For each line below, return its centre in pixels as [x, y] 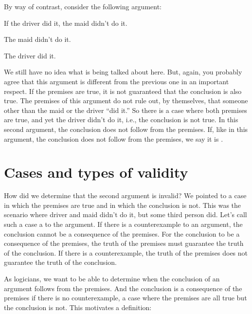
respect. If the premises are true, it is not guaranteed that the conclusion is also [123, 91]
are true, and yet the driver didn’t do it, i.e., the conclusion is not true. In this [121, 120]
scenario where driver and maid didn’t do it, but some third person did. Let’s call [126, 214]
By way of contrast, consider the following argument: [83, 6]
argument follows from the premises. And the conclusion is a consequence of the [123, 288]
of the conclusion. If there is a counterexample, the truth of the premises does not [126, 252]
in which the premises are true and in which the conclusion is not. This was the [123, 205]
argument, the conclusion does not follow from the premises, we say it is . [114, 139]
